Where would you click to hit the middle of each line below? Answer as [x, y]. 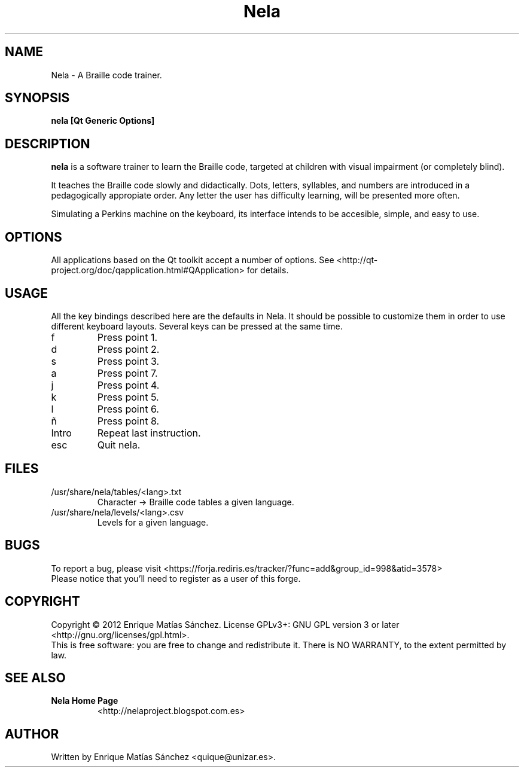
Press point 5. [128, 397]
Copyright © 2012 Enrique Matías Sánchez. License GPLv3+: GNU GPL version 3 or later [225, 624]
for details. [268, 270]
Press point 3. [128, 361]
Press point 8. [128, 421]
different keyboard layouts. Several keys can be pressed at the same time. [197, 326]
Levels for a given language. [153, 522]
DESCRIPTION [48, 144]
